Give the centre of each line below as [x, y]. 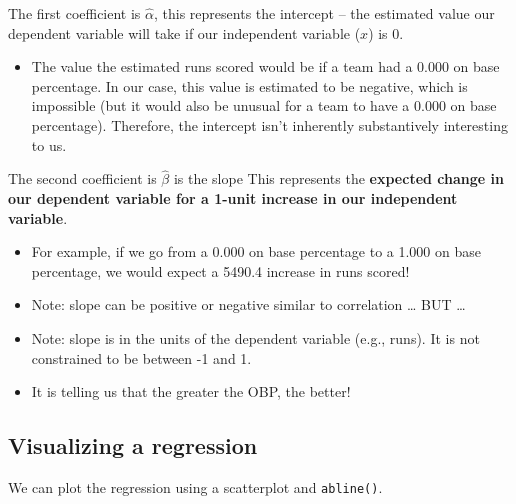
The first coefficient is [74, 13]
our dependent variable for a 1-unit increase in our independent [233, 197]
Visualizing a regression [133, 445]
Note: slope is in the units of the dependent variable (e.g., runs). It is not [255, 337]
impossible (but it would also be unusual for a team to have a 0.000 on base [264, 105]
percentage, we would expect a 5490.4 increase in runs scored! [220, 270]
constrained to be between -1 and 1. [141, 357]
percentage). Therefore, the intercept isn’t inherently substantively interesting [269, 124]
